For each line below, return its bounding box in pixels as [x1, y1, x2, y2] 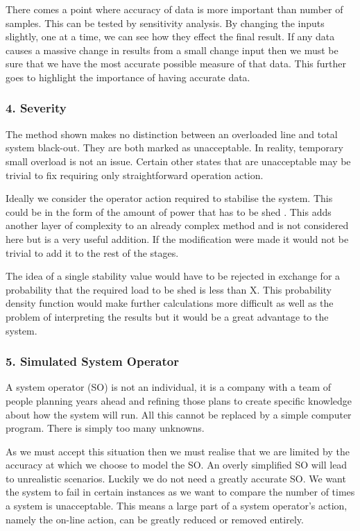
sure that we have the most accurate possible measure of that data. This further [6, 56, 347, 71]
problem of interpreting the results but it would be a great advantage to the [6, 309, 329, 323]
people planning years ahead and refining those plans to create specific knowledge [6, 393, 352, 407]
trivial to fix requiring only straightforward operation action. [6, 167, 264, 182]
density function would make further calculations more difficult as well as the [6, 296, 334, 310]
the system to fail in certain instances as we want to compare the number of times [6, 484, 355, 499]
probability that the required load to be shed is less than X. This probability [6, 282, 332, 296]
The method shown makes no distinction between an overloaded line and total [6, 126, 338, 141]
